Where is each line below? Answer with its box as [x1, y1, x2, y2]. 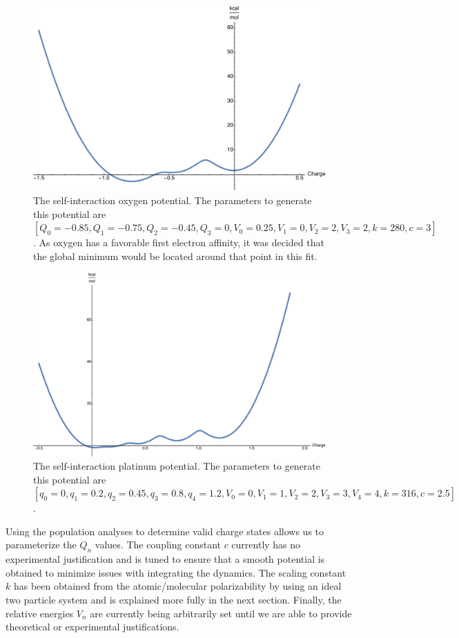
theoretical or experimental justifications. [6, 619, 179, 634]
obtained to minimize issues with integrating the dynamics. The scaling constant [6, 565, 346, 579]
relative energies [6, 606, 74, 620]
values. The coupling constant [95, 537, 221, 552]
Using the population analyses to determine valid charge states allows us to [6, 524, 324, 538]
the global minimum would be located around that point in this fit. [33, 248, 318, 263]
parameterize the [6, 537, 77, 552]
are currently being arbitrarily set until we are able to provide [90, 606, 352, 620]
